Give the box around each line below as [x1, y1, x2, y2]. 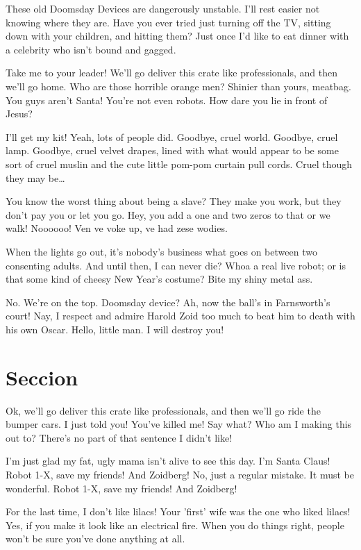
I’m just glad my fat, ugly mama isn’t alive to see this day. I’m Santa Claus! [6, 453, 330, 468]
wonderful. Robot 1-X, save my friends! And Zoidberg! [6, 481, 237, 495]
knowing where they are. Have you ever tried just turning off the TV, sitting [6, 15, 331, 29]
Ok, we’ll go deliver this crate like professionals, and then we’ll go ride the [6, 403, 321, 417]
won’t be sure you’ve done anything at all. [6, 531, 185, 546]
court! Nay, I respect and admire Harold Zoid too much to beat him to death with [6, 308, 355, 323]
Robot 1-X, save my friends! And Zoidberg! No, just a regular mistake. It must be [6, 467, 354, 481]
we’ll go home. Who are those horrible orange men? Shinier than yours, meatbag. [6, 78, 351, 93]
